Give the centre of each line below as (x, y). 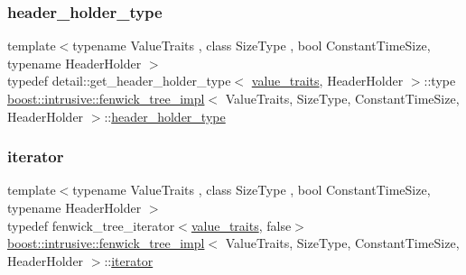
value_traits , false (241, 225)
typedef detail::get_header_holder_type (119, 81)
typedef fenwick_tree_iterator (91, 225)
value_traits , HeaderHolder (327, 81)
